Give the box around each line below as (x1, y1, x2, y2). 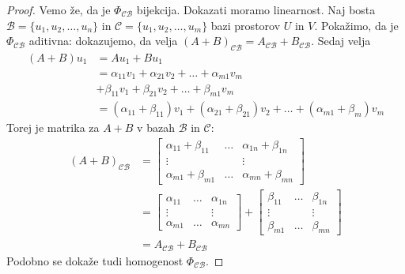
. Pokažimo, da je (314, 17, 399, 33)
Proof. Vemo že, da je (6, 2, 111, 17)
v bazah (137, 119, 175, 136)
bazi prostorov (210, 17, 281, 33)
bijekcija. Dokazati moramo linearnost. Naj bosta (136, 2, 376, 17)
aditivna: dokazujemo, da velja (28, 32, 178, 49)
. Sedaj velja (311, 32, 371, 49)
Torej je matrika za (6, 119, 100, 136)
